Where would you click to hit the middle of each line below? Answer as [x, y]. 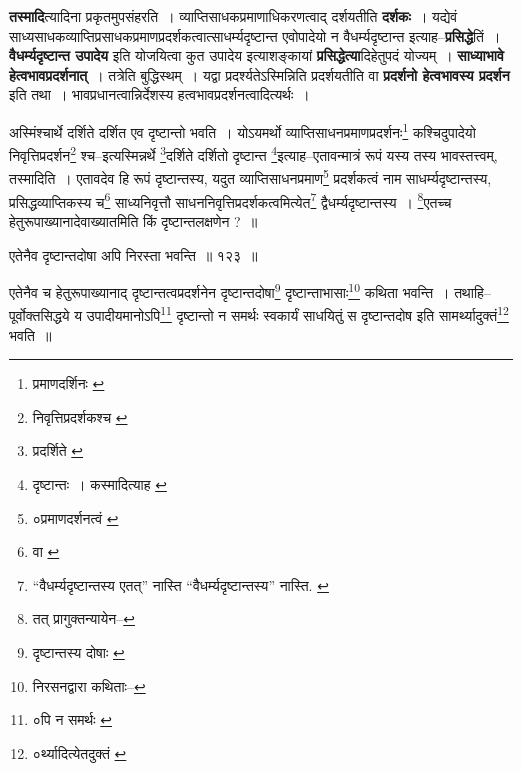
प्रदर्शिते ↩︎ [58, 450]
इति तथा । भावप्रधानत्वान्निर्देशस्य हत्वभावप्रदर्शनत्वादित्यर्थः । [159, 94]
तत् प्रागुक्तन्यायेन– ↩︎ [83, 618]
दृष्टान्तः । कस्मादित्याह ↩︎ [99, 484]
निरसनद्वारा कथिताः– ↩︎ [89, 685]
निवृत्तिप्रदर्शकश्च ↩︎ [80, 416]
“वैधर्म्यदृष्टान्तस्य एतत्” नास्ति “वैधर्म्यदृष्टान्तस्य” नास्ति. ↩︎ [180, 584]
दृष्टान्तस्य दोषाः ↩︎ [78, 652]
